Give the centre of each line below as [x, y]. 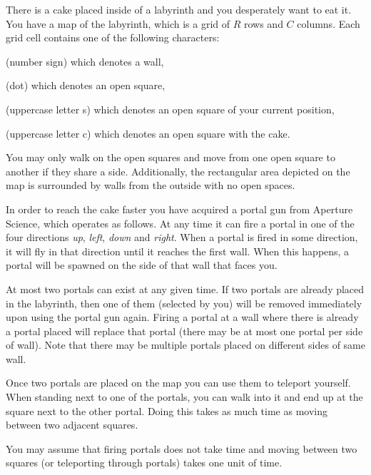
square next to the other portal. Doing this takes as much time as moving [167, 410]
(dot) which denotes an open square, [86, 85]
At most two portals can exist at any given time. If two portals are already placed [185, 288]
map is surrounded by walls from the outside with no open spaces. [151, 185]
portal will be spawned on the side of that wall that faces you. [142, 265]
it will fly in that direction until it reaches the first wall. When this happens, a [178, 251]
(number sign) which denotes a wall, [85, 61]
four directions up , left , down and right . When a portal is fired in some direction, [182, 237]
